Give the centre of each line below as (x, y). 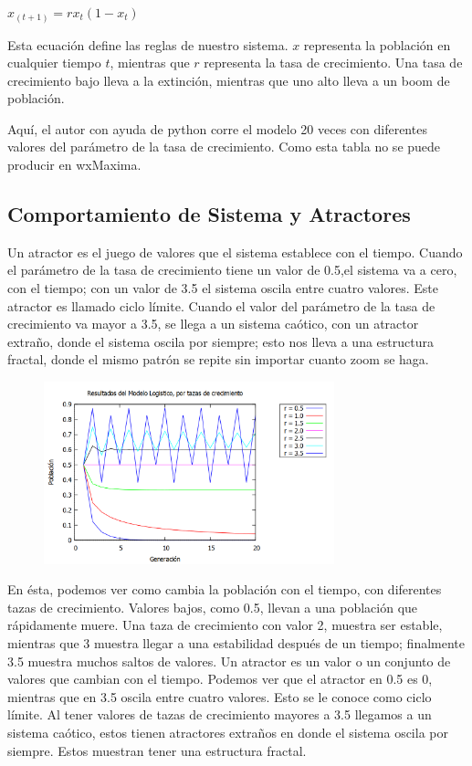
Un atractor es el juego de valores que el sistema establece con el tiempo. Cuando (235, 252)
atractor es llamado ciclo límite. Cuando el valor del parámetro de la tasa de (221, 305)
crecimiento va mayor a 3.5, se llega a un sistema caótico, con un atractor (213, 324)
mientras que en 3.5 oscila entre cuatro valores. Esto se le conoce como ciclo (220, 696)
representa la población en (377, 44)
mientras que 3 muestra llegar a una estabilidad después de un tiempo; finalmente (236, 643)
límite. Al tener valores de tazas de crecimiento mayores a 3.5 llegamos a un (220, 714)
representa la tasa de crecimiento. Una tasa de (333, 63)
